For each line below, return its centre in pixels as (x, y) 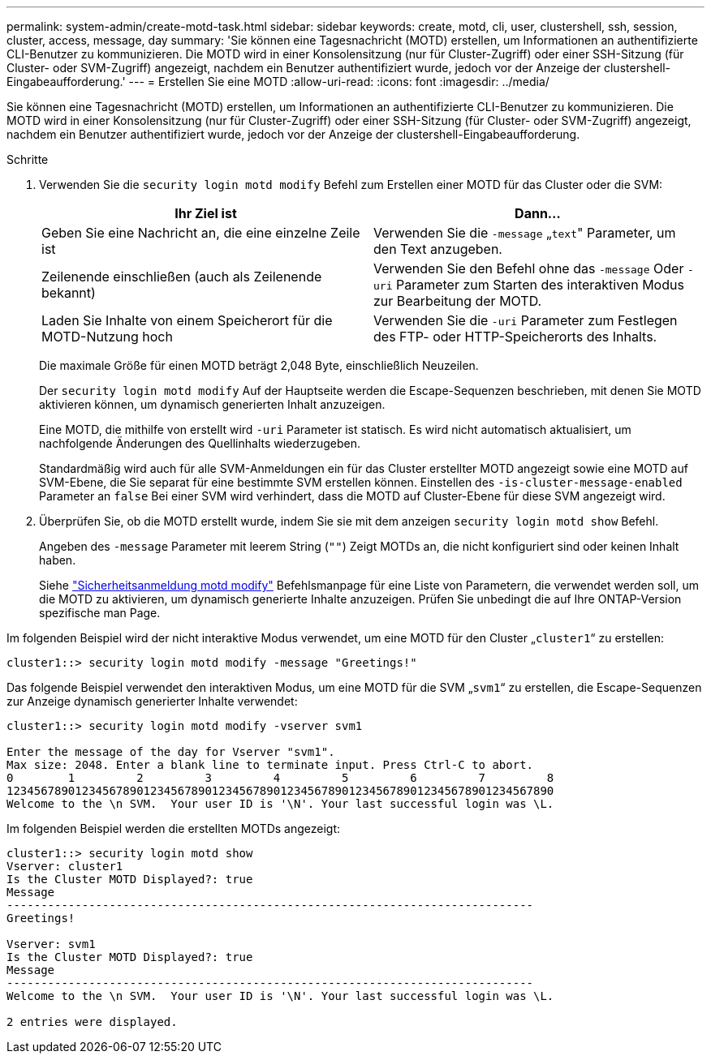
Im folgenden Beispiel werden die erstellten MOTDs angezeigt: (174, 828)
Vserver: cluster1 (65, 866)
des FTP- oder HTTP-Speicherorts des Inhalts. (515, 337)
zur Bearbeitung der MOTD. (458, 301)
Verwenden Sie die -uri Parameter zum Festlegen (526, 320)
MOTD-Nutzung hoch (107, 337)
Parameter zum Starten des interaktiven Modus (540, 285)
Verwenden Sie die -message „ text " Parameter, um (525, 233)
